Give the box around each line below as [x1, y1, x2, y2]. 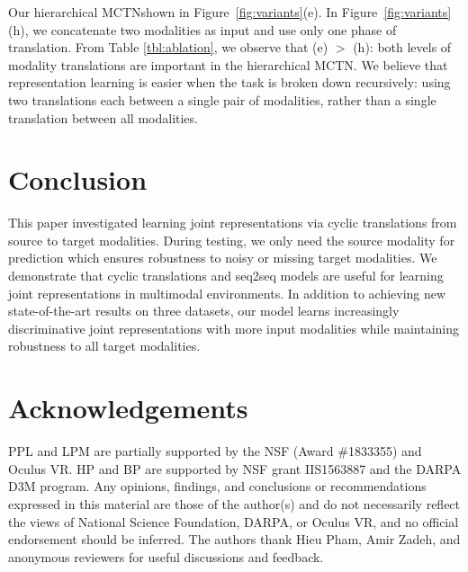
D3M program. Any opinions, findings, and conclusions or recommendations [8, 477, 427, 496]
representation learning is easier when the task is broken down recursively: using [8, 73, 451, 92]
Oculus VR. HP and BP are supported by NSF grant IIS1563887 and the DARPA [8, 459, 462, 478]
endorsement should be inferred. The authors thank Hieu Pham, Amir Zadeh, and [8, 530, 461, 549]
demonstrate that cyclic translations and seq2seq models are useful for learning [8, 266, 444, 285]
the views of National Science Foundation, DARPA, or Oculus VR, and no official [8, 512, 459, 531]
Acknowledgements [8, 389, 248, 426]
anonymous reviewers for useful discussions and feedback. [8, 547, 324, 566]
